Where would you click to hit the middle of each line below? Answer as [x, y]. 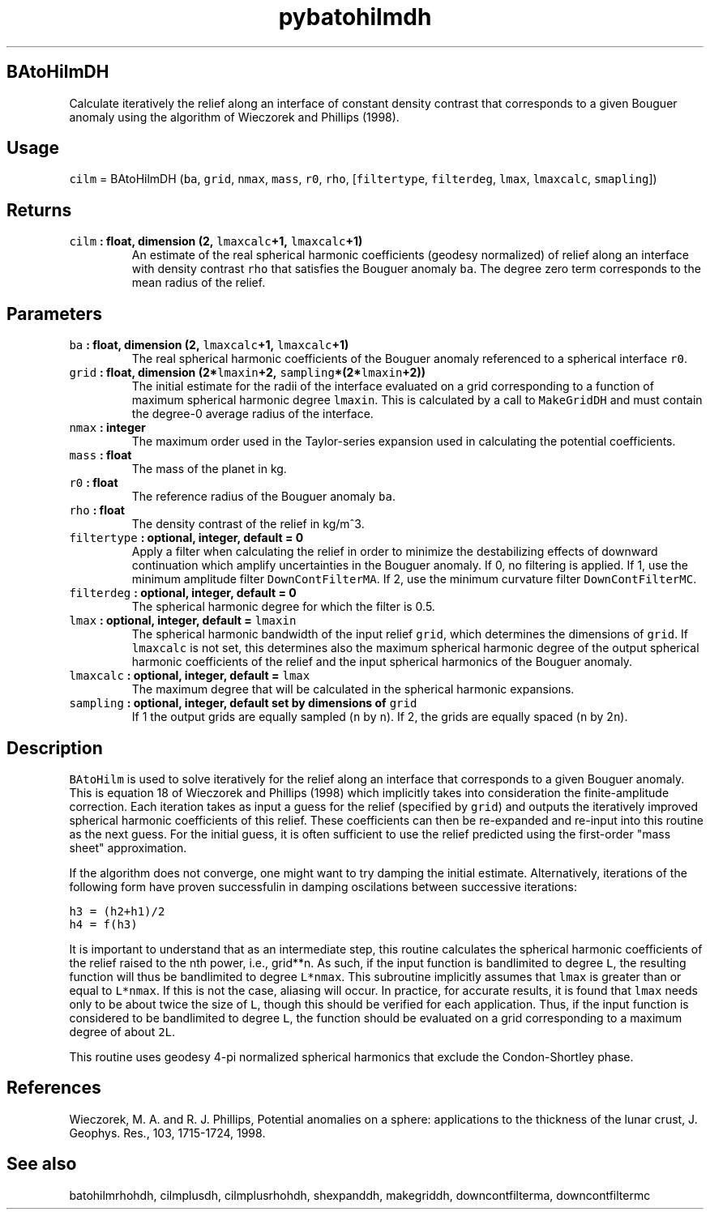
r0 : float [94, 483]
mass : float [101, 455]
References [54, 1088]
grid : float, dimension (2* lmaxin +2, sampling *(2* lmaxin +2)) [247, 373]
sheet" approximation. [128, 847]
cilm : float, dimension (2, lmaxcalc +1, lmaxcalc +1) [216, 241]
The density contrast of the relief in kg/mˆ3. [248, 524]
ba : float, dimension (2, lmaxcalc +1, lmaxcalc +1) [209, 345]
